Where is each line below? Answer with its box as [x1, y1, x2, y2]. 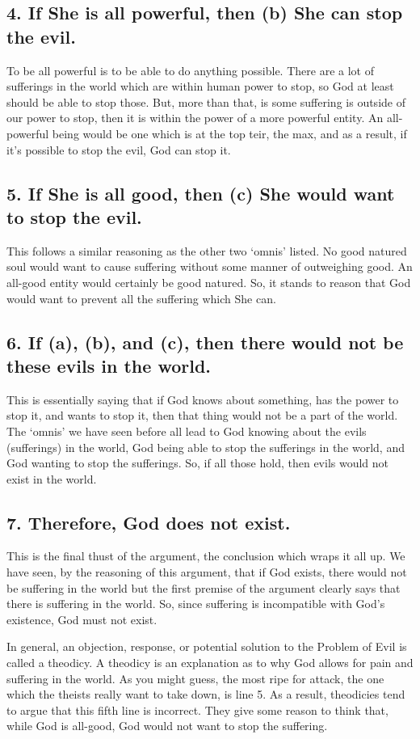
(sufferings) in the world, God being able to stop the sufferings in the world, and [6, 438, 405, 455]
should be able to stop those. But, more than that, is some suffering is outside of [6, 93, 405, 110]
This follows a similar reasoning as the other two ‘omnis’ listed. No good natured [6, 242, 407, 259]
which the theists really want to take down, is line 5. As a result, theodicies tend [6, 686, 405, 703]
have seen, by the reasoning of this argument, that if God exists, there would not [6, 564, 407, 581]
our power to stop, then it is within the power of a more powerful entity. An [6, 109, 384, 126]
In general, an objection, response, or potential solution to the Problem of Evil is [6, 638, 407, 655]
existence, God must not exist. [6, 610, 157, 627]
